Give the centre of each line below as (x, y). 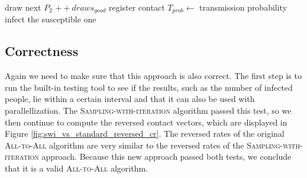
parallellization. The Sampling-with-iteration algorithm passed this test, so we (148, 111)
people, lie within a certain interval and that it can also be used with (130, 99)
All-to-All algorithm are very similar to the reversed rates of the (125, 145)
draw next (23, 7)
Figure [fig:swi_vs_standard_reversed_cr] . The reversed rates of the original (145, 133)
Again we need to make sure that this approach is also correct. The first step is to (153, 76)
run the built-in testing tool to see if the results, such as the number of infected (149, 87)
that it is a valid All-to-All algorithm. (76, 168)
